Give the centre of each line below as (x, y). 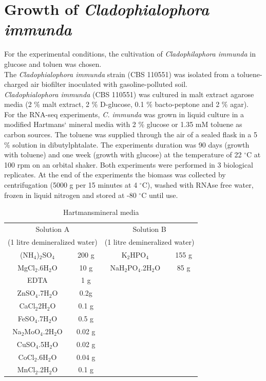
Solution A (53, 229)
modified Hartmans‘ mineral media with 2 (70, 124)
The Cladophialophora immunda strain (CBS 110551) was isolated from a (119, 74)
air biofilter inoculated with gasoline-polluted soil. (109, 84)
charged (16, 84)
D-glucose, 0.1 (122, 104)
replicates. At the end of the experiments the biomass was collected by (115, 175)
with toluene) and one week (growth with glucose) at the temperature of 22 (123, 155)
